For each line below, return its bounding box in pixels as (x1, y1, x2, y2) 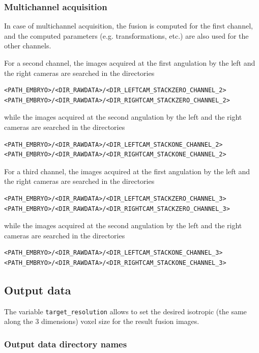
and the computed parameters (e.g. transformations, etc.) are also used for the (4, 30, 249, 41)
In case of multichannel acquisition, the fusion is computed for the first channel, (4, 20, 253, 31)
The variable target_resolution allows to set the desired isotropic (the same (4, 306, 247, 316)
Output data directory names (4, 337, 127, 350)
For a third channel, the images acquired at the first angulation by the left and (4, 166, 250, 176)
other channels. (4, 40, 51, 51)
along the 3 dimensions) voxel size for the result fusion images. (4, 316, 199, 327)
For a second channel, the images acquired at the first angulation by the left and (4, 58, 255, 68)
